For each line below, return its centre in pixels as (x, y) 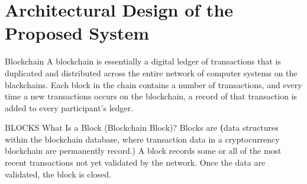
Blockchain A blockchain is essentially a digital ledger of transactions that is (143, 61)
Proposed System (77, 33)
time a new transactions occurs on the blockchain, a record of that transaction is (151, 96)
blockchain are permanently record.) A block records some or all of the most (143, 151)
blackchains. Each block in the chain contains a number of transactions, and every (153, 84)
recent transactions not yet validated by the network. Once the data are (135, 162)
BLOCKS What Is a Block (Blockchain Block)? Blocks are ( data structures (142, 127)
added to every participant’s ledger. (69, 107)
